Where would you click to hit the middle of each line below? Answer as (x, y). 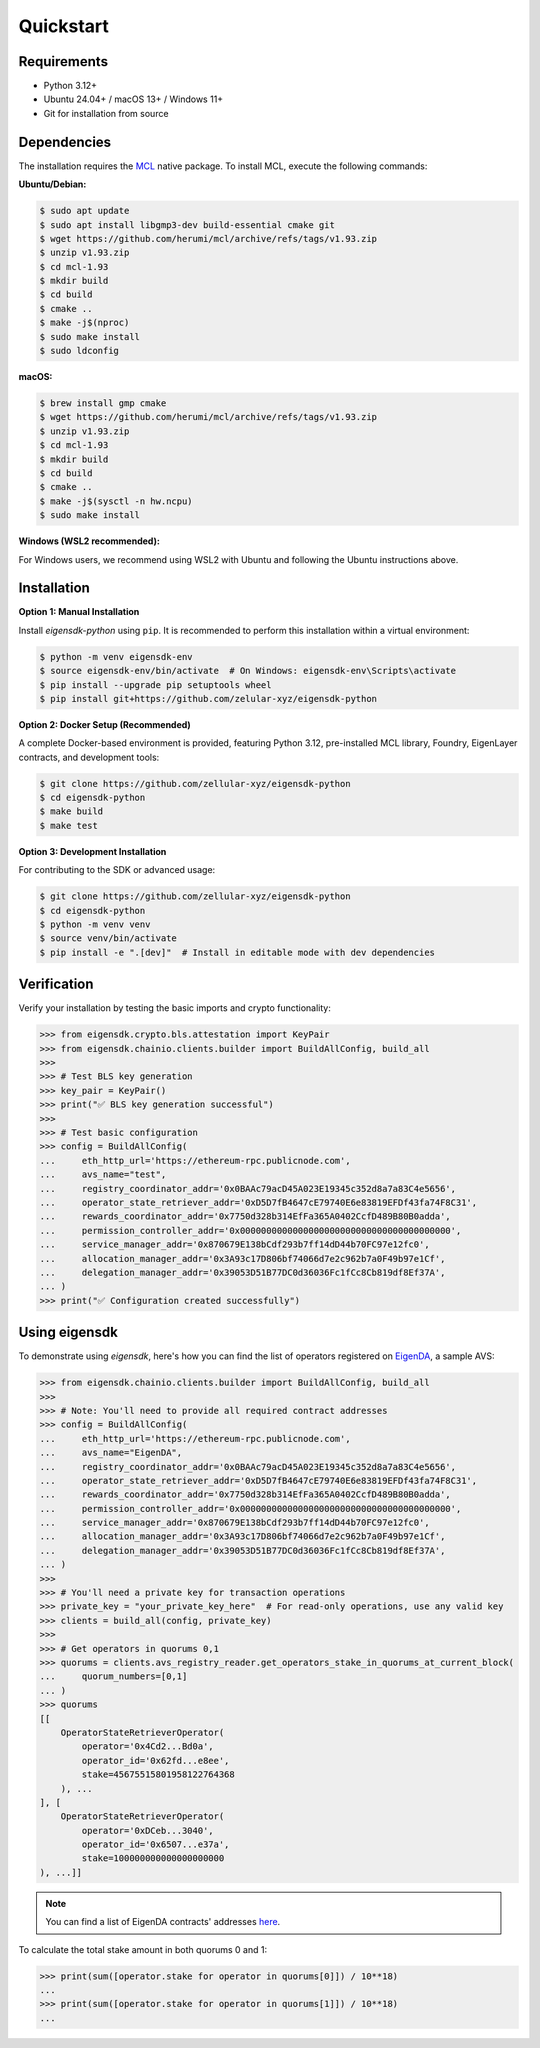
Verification (56, 984)
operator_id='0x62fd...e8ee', (155, 1760)
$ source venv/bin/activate (108, 938)
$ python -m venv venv (95, 924)
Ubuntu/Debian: (52, 184)
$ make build (71, 811)
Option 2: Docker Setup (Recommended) (105, 724)
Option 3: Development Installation (92, 851)
